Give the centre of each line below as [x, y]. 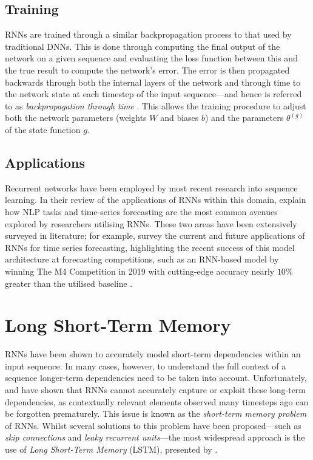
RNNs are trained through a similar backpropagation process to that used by [148, 34]
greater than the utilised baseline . [69, 283]
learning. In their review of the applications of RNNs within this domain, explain [156, 200]
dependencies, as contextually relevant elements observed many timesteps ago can [157, 401]
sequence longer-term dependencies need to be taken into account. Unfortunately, [156, 378]
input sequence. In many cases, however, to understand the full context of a [146, 366]
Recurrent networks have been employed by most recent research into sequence [151, 187]
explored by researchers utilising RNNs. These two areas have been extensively [151, 223]
